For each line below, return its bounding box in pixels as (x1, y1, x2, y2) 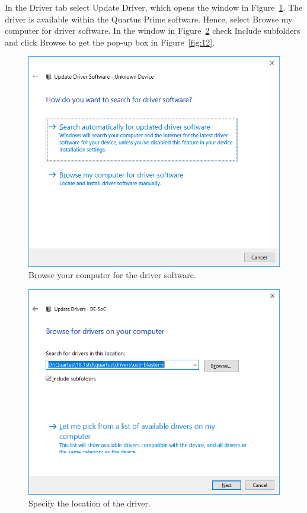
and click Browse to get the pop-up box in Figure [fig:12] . (5, 36, 215, 48)
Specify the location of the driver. (28, 496, 151, 509)
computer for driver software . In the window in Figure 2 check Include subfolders (5, 24, 300, 37)
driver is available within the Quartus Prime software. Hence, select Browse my (5, 12, 293, 25)
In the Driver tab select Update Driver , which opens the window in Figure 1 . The (5, 1, 303, 13)
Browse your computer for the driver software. (28, 269, 196, 281)
